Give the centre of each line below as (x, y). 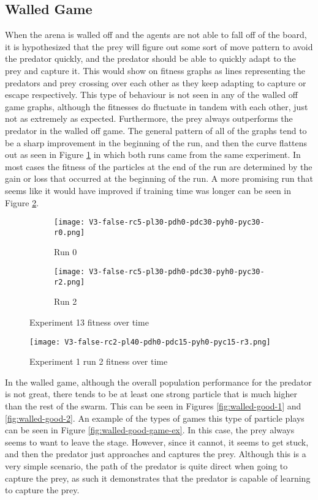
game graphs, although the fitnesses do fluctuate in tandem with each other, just (157, 106)
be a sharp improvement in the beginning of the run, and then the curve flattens (156, 142)
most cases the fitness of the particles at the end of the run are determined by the (159, 166)
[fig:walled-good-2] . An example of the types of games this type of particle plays (155, 418)
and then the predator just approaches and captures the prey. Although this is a (156, 454)
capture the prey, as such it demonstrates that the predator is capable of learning (158, 478)
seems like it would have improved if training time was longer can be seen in (148, 190)
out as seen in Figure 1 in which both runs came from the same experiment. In (153, 155)
